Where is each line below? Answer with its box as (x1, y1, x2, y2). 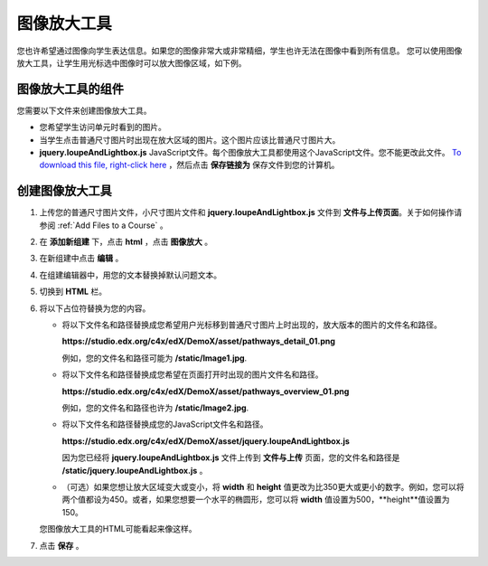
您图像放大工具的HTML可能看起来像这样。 (39, 524, 198, 534)
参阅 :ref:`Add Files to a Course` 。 (39, 220, 168, 231)
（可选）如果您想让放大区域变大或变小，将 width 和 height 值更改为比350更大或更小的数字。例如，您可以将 (61, 481, 465, 492)
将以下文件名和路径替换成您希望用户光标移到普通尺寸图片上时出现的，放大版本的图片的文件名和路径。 (61, 319, 442, 330)
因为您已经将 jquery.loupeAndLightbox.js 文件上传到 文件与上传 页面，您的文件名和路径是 (61, 452, 400, 463)
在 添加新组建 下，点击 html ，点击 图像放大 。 (39, 236, 213, 248)
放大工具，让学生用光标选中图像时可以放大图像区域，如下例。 (16, 57, 247, 68)
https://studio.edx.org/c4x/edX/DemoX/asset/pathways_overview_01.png (61, 385, 350, 397)
